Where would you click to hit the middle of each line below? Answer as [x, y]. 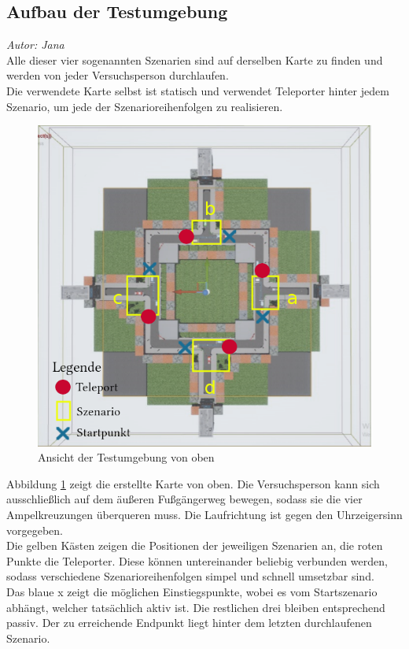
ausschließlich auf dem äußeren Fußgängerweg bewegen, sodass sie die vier [184, 499]
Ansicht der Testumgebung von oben [126, 457]
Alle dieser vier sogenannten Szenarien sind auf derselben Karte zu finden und [195, 59]
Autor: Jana [35, 45]
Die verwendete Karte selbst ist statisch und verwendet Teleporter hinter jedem [198, 90]
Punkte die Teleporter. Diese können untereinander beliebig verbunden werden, [197, 560]
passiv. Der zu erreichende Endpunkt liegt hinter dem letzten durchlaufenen [189, 623]
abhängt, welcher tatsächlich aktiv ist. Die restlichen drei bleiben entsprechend [196, 607]
